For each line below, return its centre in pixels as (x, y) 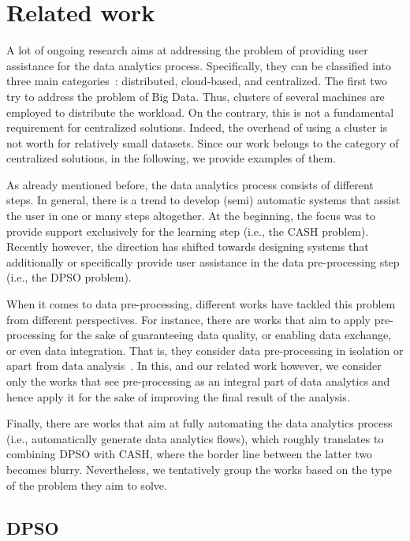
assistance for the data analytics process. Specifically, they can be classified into (199, 65)
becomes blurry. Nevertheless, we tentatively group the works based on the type (199, 469)
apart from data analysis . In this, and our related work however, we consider (194, 366)
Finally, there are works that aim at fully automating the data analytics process (199, 423)
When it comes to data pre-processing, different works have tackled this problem (201, 304)
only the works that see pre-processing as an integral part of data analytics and (198, 381)
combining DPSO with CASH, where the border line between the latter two (190, 454)
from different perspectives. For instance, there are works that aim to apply (188, 319)
